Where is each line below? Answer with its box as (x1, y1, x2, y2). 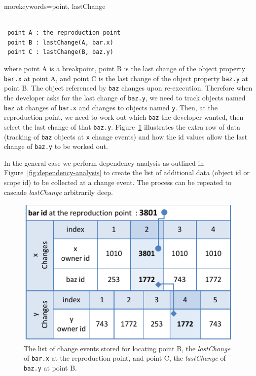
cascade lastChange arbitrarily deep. (4, 187, 113, 197)
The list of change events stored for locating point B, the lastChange (24, 343, 231, 353)
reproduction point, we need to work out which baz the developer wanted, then (4, 112, 244, 122)
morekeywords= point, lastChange (4, 1, 106, 11)
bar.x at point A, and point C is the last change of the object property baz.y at (4, 73, 248, 83)
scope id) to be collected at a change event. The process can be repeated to (4, 177, 232, 187)
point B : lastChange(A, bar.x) (7, 39, 113, 46)
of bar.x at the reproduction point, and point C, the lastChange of (24, 353, 226, 363)
